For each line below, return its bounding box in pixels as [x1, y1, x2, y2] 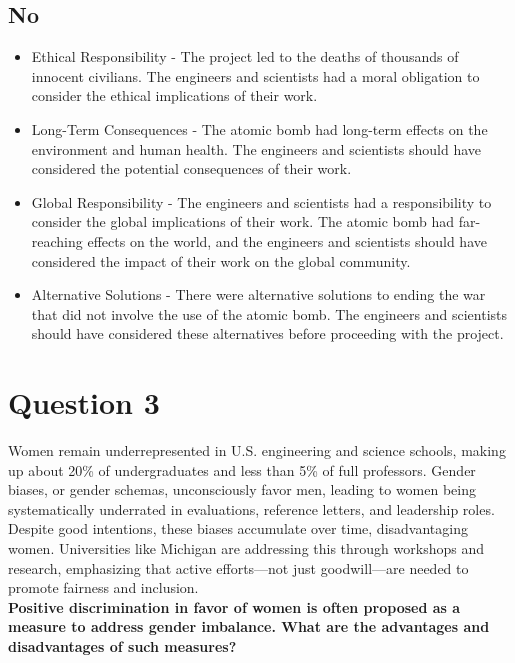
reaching [31, 230, 83, 251]
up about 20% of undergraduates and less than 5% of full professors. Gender [8, 459, 476, 480]
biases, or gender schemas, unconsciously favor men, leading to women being [8, 479, 476, 500]
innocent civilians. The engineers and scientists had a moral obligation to [31, 65, 480, 86]
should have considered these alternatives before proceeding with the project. [31, 323, 504, 344]
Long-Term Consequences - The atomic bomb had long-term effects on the [31, 118, 488, 139]
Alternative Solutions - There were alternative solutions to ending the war [31, 284, 486, 305]
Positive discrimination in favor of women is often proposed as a [8, 596, 461, 617]
